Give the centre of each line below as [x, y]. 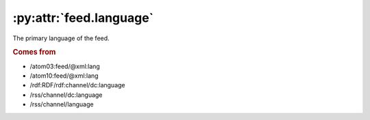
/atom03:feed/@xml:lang [65, 66]
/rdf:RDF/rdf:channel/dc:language [77, 85]
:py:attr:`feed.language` [83, 18]
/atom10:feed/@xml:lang [64, 76]
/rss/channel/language [62, 104]
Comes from [34, 52]
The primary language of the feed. [61, 38]
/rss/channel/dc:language [66, 95]
